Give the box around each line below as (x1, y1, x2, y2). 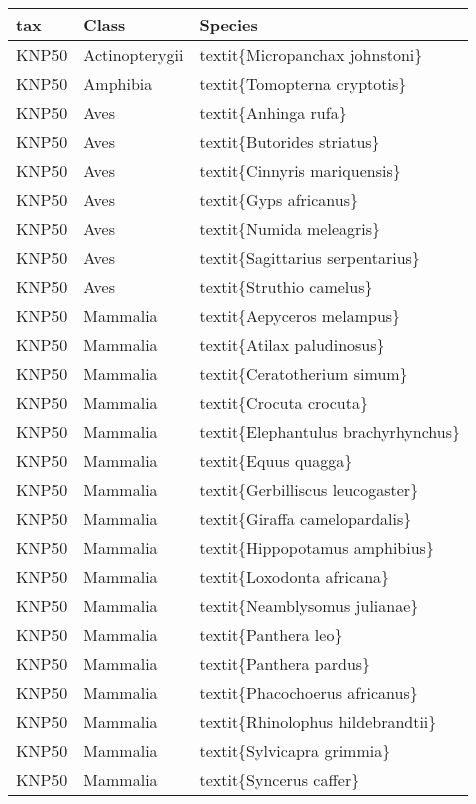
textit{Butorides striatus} (199, 130, 380, 153)
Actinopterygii (83, 43, 184, 66)
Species (199, 13, 258, 36)
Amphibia (83, 72, 153, 95)
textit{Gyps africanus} (199, 188, 359, 211)
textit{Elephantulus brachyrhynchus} (199, 420, 460, 443)
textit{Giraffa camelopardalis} (199, 507, 412, 530)
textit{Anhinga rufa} (199, 101, 347, 124)
